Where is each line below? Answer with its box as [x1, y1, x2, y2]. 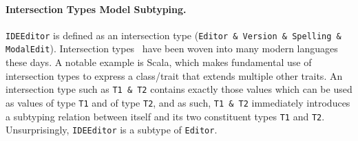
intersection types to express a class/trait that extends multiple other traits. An [6, 68, 343, 83]
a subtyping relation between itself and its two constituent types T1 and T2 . [6, 109, 325, 123]
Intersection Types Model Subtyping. [6, 1, 187, 16]
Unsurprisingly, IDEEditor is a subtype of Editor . [6, 122, 218, 137]
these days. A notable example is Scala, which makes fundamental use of [6, 55, 312, 69]
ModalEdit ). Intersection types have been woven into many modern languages [6, 41, 338, 56]
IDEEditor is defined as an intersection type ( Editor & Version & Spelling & [6, 28, 341, 42]
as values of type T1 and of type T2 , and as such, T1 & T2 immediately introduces [6, 95, 350, 109]
